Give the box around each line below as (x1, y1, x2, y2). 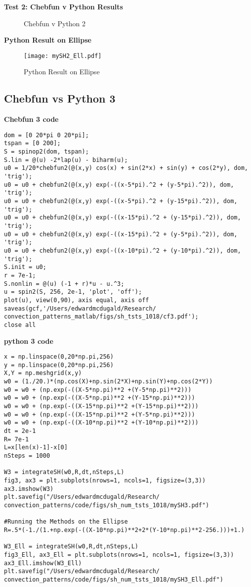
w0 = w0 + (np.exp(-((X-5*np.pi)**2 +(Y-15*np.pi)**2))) (4, 394, 195, 402)
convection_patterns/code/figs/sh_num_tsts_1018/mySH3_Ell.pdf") (4, 576, 223, 583)
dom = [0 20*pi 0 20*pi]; (4, 131, 89, 139)
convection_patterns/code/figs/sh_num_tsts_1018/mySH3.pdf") (4, 501, 209, 509)
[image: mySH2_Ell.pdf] (24, 52, 102, 59)
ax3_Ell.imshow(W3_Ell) (4, 559, 82, 567)
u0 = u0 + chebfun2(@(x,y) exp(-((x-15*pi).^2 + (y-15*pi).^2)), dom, (4, 214, 241, 221)
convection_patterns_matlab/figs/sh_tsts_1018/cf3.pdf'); (4, 313, 199, 320)
